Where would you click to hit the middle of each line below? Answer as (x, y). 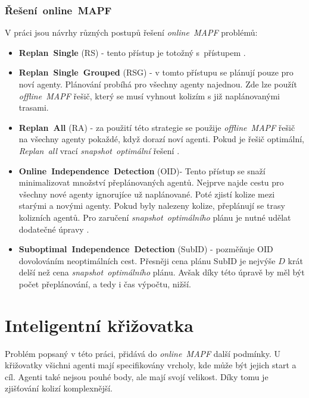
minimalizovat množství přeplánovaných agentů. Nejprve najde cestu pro (151, 182)
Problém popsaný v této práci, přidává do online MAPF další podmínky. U (143, 353)
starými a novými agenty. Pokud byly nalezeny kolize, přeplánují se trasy (152, 206)
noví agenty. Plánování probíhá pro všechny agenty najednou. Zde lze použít (158, 84)
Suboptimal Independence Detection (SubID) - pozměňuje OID (146, 249)
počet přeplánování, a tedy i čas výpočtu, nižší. (105, 283)
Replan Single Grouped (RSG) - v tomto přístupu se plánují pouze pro (156, 72)
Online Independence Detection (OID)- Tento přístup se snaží (142, 170)
